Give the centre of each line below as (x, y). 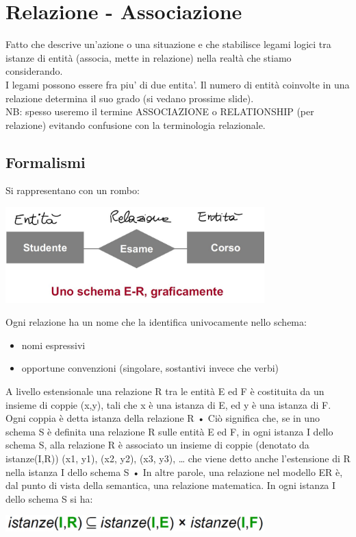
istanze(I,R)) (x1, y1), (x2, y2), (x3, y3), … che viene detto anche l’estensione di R (178, 458)
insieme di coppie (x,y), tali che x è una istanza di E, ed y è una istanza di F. (168, 404)
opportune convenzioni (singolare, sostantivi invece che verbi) (150, 368)
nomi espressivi (53, 345)
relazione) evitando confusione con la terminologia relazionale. (136, 124)
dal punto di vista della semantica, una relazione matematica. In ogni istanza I (171, 485)
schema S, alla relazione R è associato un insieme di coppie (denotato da (157, 445)
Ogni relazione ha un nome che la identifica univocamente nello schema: (156, 322)
